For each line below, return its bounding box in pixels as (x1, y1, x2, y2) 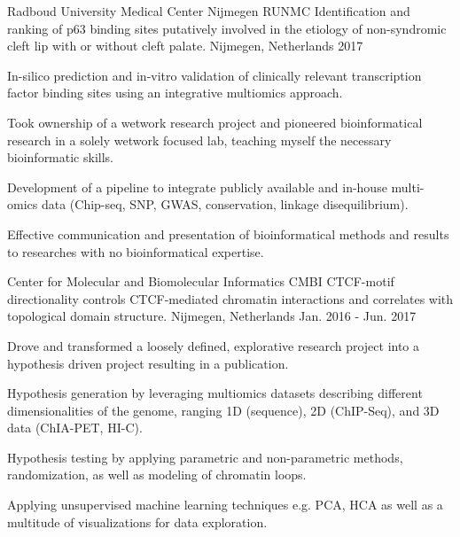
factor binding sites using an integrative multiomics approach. (7, 83, 343, 102)
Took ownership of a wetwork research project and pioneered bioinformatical (7, 113, 423, 131)
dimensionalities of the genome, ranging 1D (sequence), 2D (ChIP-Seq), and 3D (7, 401, 440, 419)
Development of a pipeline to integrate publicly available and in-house (7, 177, 387, 196)
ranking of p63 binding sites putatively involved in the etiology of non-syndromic (7, 19, 447, 37)
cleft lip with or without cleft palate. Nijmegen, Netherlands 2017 (7, 36, 363, 55)
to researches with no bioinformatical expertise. (7, 242, 264, 261)
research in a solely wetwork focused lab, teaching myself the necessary (7, 130, 392, 149)
